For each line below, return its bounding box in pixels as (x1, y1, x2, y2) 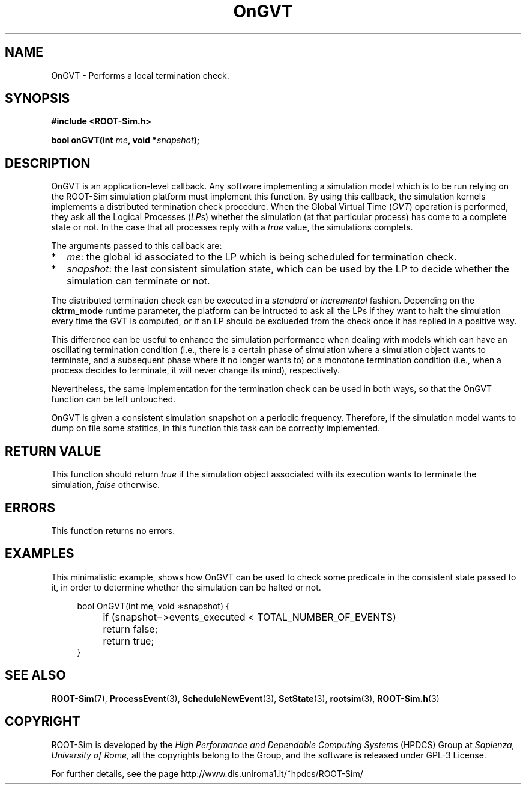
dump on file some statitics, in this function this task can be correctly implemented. (51, 423, 381, 434)
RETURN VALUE (5, 443, 101, 459)
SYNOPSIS (5, 91, 70, 106)
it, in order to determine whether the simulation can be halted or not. (51, 582, 321, 592)
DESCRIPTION (5, 155, 91, 171)
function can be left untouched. (51, 394, 176, 405)
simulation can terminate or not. (67, 275, 210, 287)
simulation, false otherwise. (51, 479, 160, 490)
